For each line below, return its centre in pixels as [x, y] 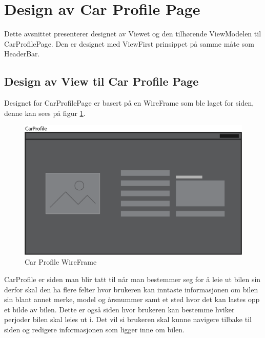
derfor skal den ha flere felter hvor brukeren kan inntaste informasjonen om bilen [131, 289]
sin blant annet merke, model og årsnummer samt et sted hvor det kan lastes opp [132, 299]
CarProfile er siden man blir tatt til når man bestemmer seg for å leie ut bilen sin [132, 279]
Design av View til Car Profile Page [101, 81]
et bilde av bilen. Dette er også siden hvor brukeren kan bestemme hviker [119, 309]
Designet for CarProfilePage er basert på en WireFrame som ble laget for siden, [129, 103]
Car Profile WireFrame [61, 262]
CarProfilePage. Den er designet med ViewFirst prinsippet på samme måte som [129, 43]
